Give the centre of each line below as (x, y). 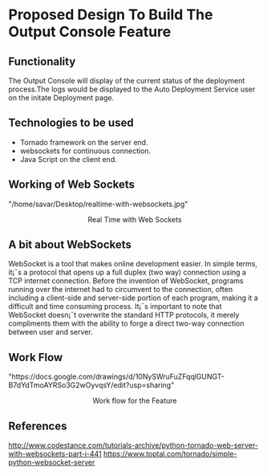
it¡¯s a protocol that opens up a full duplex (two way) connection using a (127, 272)
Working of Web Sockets (71, 185)
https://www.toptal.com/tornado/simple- (170, 454)
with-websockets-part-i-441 (55, 454)
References (38, 426)
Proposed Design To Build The (111, 15)
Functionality (42, 61)
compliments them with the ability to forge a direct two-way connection (126, 323)
